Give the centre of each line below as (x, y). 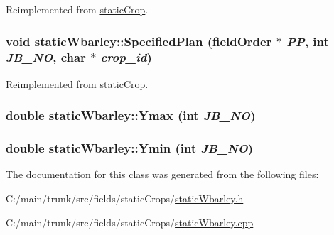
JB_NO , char (46, 57)
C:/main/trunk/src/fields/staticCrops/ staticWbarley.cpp (130, 222)
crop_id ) (126, 57)
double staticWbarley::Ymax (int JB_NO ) (131, 115)
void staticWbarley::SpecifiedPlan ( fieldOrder (139, 41)
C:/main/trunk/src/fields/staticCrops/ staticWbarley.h (125, 198)
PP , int (308, 41)
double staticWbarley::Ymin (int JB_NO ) (130, 148)
